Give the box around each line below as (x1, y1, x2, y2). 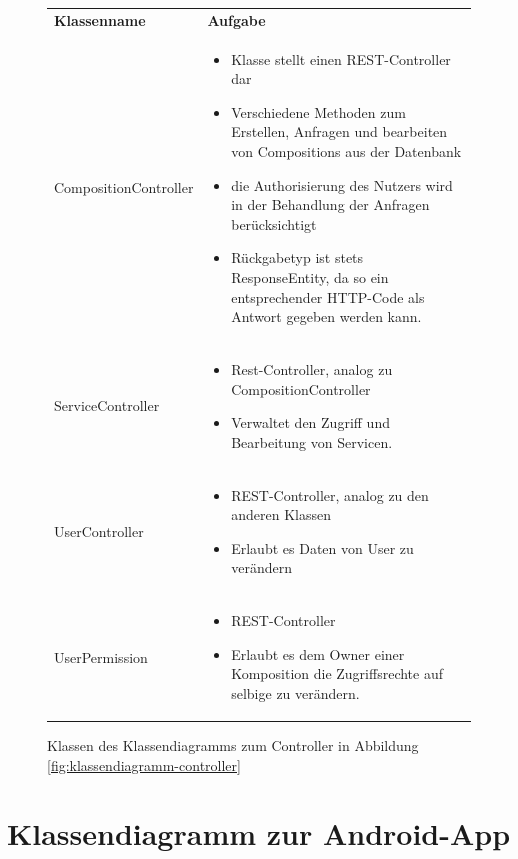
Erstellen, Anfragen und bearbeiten (231, 121, 448, 142)
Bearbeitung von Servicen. (231, 431, 393, 452)
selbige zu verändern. (231, 683, 360, 703)
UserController (54, 520, 144, 541)
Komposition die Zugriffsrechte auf (231, 663, 443, 684)
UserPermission (54, 646, 148, 667)
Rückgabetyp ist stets (231, 247, 364, 268)
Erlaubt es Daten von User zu (231, 537, 414, 558)
